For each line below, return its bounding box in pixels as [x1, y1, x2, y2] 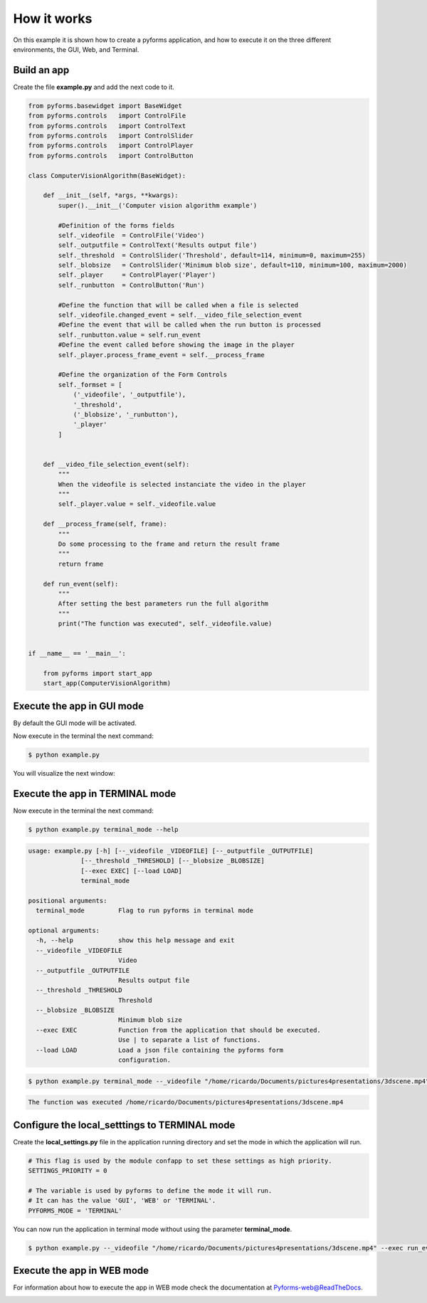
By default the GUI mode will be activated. [13, 719, 137, 727]
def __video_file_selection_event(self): [43, 460, 190, 468]
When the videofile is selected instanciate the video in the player [58, 480, 306, 488]
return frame [58, 559, 104, 568]
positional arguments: [28, 897, 107, 904]
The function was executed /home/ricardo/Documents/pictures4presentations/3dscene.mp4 [28, 1098, 344, 1107]
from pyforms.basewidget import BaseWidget [28, 102, 183, 110]
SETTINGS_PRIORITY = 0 [28, 1167, 107, 1175]
